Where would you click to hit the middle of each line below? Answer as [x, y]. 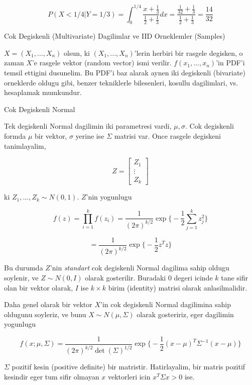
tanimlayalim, [25, 146]
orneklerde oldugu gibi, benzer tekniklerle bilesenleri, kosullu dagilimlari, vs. [121, 82]
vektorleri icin [129, 376]
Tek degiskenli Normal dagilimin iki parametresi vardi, [88, 126]
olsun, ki [77, 53]
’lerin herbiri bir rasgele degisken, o [188, 53]
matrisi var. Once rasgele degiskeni [168, 136]
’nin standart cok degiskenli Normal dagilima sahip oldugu [140, 268]
